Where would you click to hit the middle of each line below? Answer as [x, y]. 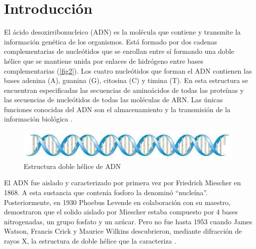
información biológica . [38, 119]
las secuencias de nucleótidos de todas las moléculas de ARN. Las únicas [113, 100]
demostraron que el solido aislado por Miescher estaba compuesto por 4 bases [121, 212]
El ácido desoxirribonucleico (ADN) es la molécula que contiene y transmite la [122, 32]
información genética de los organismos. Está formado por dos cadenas [111, 41]
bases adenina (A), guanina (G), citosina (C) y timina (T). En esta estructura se [126, 80]
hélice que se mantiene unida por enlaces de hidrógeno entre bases [104, 61]
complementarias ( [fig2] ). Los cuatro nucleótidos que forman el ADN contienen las [128, 70]
